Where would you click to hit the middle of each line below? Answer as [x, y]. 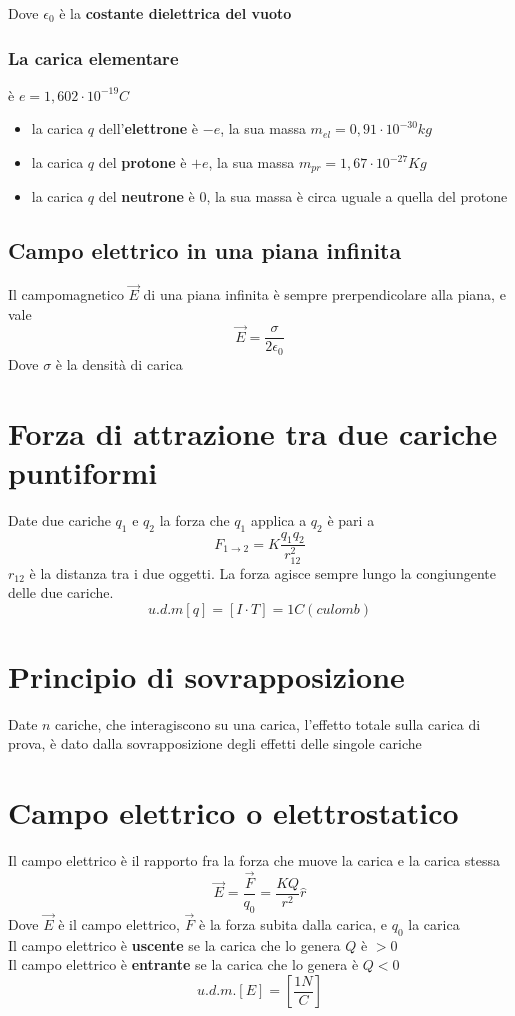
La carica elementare [93, 57]
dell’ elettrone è [148, 128]
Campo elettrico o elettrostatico [233, 812]
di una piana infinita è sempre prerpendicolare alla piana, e [324, 294]
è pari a [351, 519]
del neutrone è [146, 196]
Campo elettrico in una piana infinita [205, 250]
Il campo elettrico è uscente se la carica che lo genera [174, 944]
